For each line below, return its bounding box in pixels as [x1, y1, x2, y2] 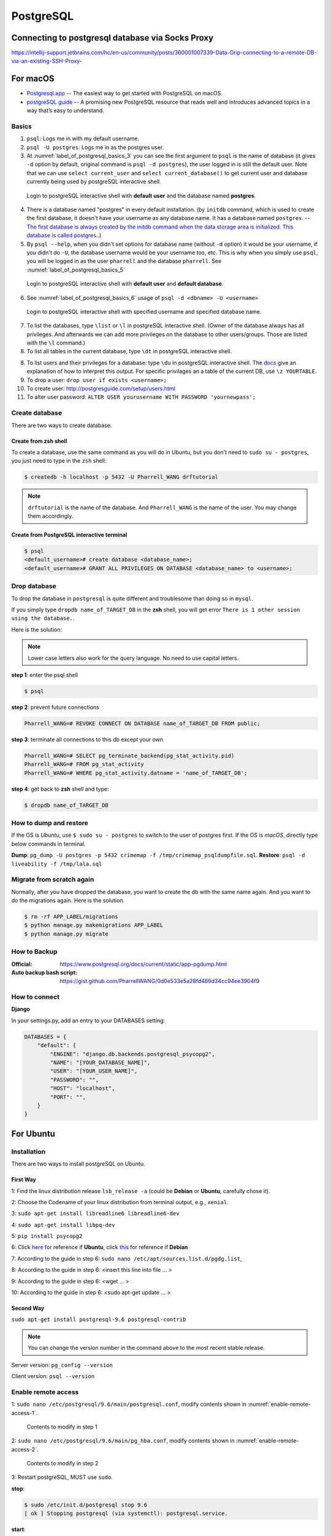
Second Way [11, 1304, 45, 1312]
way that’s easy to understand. [26, 107, 104, 114]
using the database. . [11, 614, 75, 622]
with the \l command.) [26, 339, 86, 347]
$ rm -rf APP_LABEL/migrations [24, 913, 119, 920]
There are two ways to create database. [11, 421, 112, 429]
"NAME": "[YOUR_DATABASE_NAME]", [50, 1059, 151, 1066]
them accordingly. [28, 512, 74, 520]
